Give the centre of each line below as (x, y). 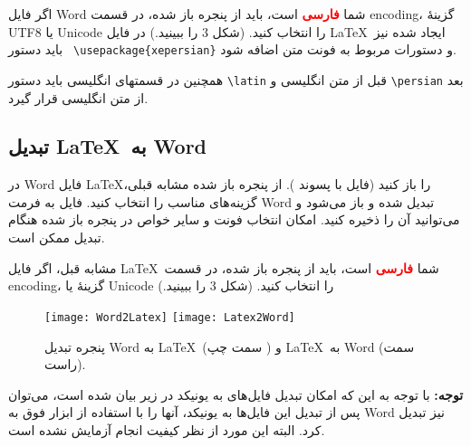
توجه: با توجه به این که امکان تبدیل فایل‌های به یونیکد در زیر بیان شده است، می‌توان (236, 394)
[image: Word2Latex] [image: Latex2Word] (170, 317)
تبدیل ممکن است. (57, 237)
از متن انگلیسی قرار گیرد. (78, 97)
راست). (65, 364)
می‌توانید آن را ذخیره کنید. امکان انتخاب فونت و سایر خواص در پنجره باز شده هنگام (234, 219)
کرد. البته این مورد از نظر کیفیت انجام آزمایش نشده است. (167, 429)
